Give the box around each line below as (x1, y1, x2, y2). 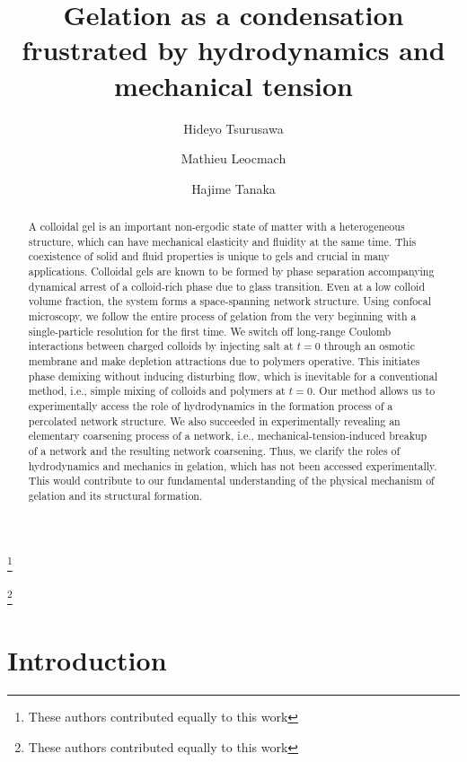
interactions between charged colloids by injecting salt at (28, 338, 294, 354)
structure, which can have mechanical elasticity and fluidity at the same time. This (28, 233, 417, 249)
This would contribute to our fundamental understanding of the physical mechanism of (28, 473, 435, 488)
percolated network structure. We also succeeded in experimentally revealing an (28, 413, 401, 428)
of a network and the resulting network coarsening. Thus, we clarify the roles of (28, 442, 401, 458)
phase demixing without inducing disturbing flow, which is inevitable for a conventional (28, 368, 437, 383)
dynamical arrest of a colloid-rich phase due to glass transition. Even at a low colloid (28, 278, 426, 293)
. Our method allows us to (312, 383, 436, 399)
